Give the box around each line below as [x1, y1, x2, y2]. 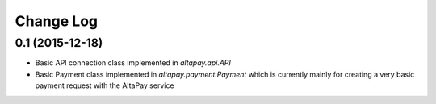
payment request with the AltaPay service [35, 81, 174, 90]
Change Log [15, 12, 99, 30]
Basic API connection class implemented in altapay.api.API [35, 58, 232, 68]
